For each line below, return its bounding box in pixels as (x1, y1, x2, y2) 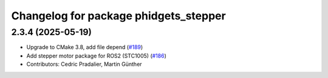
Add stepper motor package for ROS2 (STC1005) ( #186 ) (26, 52, 166, 59)
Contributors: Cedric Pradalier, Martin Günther (26, 60, 142, 68)
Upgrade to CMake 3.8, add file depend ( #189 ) (26, 44, 143, 51)
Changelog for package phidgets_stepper (11, 9, 226, 22)
